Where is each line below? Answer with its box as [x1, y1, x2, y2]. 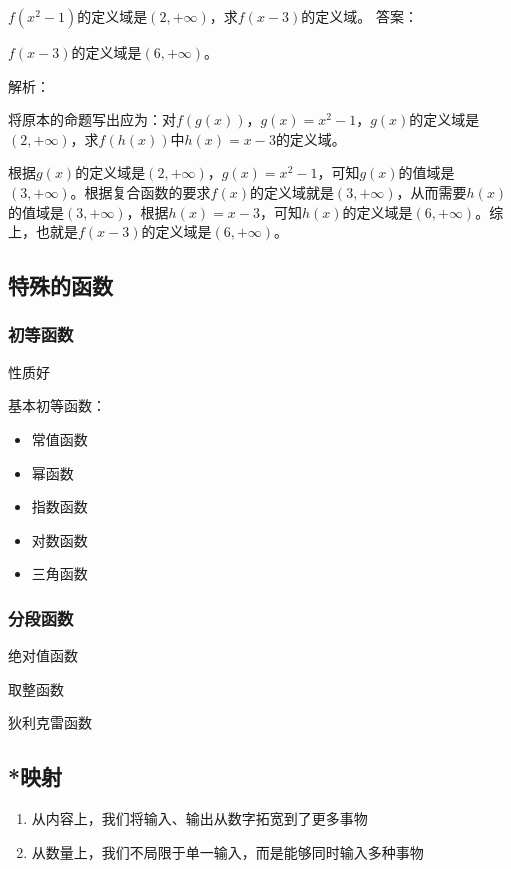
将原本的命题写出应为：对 [8, 109, 176, 130]
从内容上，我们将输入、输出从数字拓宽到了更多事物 [31, 808, 368, 829]
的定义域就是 [249, 181, 334, 202]
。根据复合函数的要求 [70, 181, 211, 202]
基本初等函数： [8, 395, 106, 416]
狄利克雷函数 [8, 712, 92, 733]
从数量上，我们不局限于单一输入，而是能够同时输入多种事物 [31, 841, 424, 862]
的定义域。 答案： [301, 6, 418, 26]
